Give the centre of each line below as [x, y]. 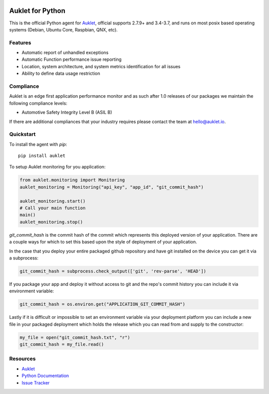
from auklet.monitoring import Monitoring [72, 180]
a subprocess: [24, 258]
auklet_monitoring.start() [53, 201]
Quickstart [22, 134]
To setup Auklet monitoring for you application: [57, 167]
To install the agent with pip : [38, 144]
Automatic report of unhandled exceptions [65, 53]
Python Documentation [45, 376]
